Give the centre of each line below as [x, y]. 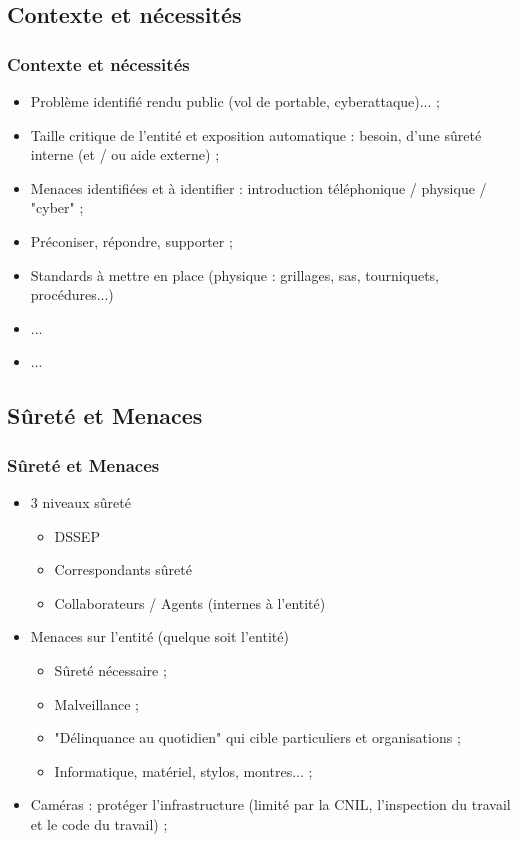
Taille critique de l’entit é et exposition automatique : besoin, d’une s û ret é [256, 134]
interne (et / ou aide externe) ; [125, 154]
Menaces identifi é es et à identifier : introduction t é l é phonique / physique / [258, 187]
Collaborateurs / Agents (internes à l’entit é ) [190, 602]
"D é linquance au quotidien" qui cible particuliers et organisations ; [257, 737]
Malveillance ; [96, 703]
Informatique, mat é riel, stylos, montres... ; [183, 770]
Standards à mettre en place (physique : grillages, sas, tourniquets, [234, 274]
